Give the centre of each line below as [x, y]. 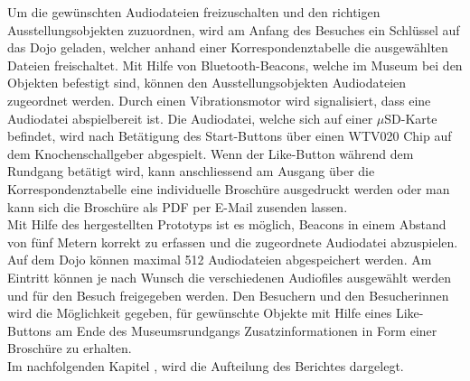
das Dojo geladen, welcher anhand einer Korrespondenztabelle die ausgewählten [228, 47]
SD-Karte [411, 118]
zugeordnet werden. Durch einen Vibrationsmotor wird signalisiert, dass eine [219, 100]
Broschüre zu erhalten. [70, 348]
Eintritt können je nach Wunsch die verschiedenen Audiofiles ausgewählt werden [230, 277]
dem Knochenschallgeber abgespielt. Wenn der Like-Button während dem [211, 153]
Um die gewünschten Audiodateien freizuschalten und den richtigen [194, 12]
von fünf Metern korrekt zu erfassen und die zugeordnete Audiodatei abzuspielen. [233, 242]
